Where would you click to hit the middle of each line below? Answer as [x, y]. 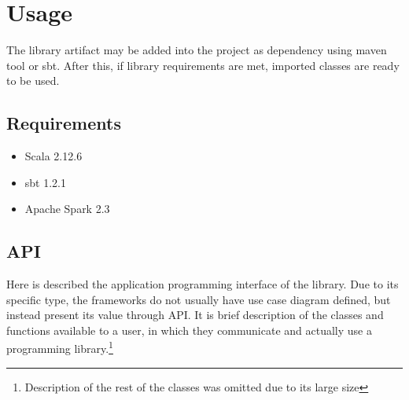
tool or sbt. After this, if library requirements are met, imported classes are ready [203, 65]
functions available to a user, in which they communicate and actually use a [189, 330]
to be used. [33, 81]
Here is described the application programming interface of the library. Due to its [203, 284]
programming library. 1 [60, 347]
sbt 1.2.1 [45, 182]
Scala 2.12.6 [53, 156]
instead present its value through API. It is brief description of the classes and [195, 315]
